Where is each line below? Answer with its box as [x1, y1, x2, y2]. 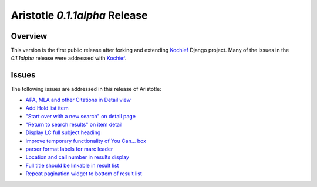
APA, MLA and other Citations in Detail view [25, 96, 131, 103]
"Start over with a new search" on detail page [25, 113, 136, 120]
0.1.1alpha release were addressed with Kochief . [11, 55, 127, 62]
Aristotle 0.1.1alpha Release [11, 9, 148, 22]
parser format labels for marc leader [25, 145, 113, 152]
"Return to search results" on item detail [25, 121, 123, 128]
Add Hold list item [25, 104, 69, 111]
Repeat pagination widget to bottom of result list [25, 170, 142, 177]
